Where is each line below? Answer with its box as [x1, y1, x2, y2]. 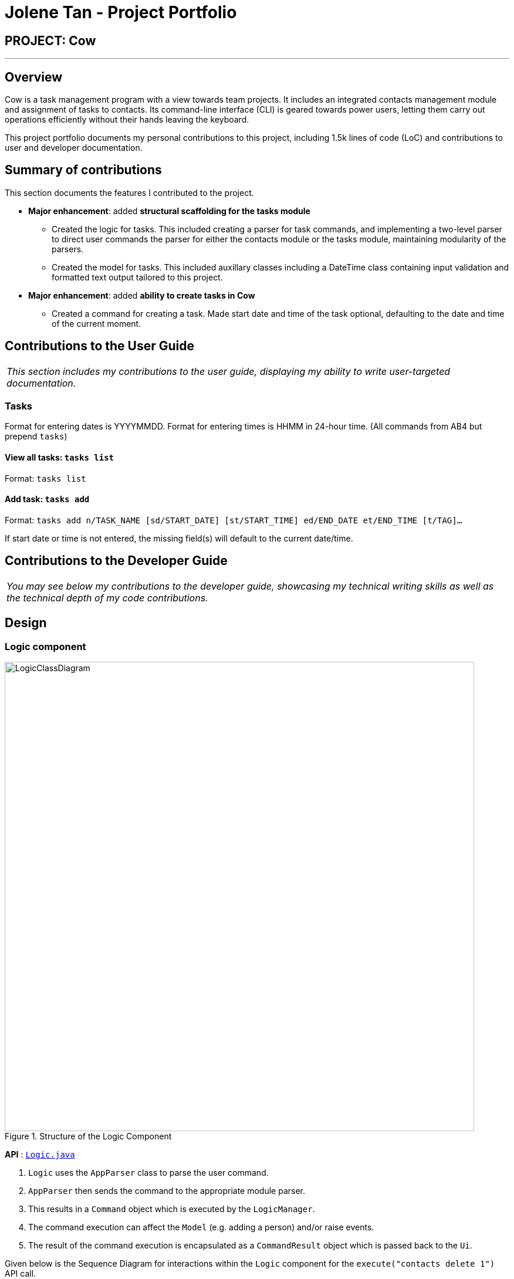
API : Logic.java [5, 1149, 75, 1159]
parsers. [52, 243, 84, 254]
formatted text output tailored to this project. [52, 272, 223, 282]
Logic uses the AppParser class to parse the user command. [28, 1167, 269, 1178]
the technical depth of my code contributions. [6, 591, 208, 604]
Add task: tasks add [5, 494, 90, 505]
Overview [5, 69, 63, 84]
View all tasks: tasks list [5, 452, 114, 463]
